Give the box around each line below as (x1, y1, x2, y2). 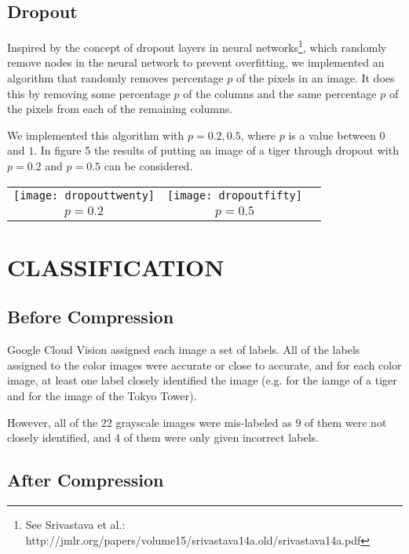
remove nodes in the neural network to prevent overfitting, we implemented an (7, 54, 385, 71)
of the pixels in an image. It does (236, 70, 395, 86)
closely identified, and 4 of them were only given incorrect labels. (7, 429, 319, 446)
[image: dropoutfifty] (167, 188, 302, 202)
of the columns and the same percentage (183, 85, 377, 101)
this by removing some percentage (7, 85, 170, 101)
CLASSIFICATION (7, 250, 225, 282)
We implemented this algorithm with (7, 126, 184, 143)
